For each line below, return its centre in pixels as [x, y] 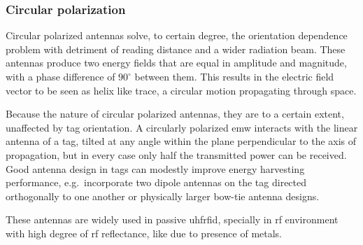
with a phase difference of [60, 76]
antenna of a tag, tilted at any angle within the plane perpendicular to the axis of [181, 141]
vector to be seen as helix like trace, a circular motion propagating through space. [181, 90]
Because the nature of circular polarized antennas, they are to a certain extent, [175, 114]
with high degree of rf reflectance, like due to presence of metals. [144, 233]
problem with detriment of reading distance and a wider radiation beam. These [176, 49]
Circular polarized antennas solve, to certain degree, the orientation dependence [177, 35]
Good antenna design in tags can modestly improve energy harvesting [155, 168]
